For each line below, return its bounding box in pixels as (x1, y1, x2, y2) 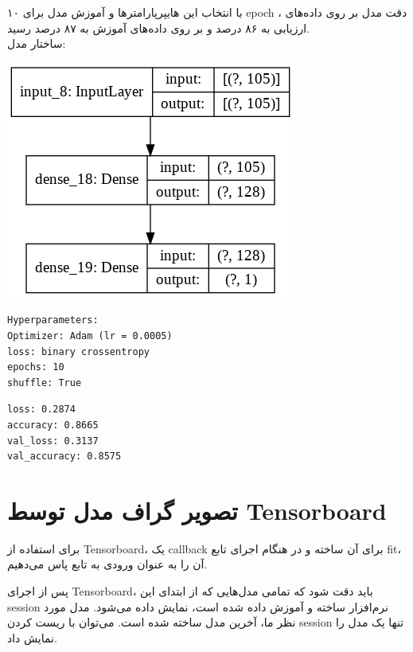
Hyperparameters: (7, 314, 99, 326)
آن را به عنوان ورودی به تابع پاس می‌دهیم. (7, 556, 208, 572)
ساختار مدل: (7, 35, 66, 52)
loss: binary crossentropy (7, 346, 150, 357)
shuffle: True (7, 377, 82, 388)
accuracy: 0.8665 (7, 419, 99, 431)
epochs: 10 (7, 361, 64, 373)
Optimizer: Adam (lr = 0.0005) (7, 330, 173, 342)
